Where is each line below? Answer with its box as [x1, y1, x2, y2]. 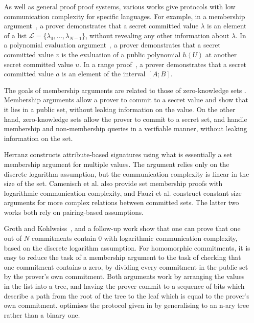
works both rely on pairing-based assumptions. [4, 207, 144, 217]
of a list [4, 30, 27, 40]
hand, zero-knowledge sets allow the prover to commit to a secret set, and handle [4, 114, 247, 124]
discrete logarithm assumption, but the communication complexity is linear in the [4, 168, 249, 179]
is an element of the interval [62, 69, 146, 79]
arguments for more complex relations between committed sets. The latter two [4, 197, 239, 208]
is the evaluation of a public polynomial [61, 49, 181, 59]
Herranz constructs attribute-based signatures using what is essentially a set [4, 149, 232, 160]
